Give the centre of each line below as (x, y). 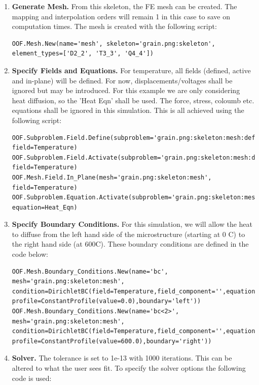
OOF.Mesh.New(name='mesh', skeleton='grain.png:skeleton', (114, 43)
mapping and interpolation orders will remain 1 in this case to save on (121, 16)
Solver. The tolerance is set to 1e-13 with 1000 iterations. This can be (122, 358)
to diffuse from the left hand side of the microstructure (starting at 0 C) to (128, 234)
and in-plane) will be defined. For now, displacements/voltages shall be (122, 80)
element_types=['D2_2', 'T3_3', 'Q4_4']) (83, 54)
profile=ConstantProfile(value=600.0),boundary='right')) (112, 341)
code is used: (32, 378)
